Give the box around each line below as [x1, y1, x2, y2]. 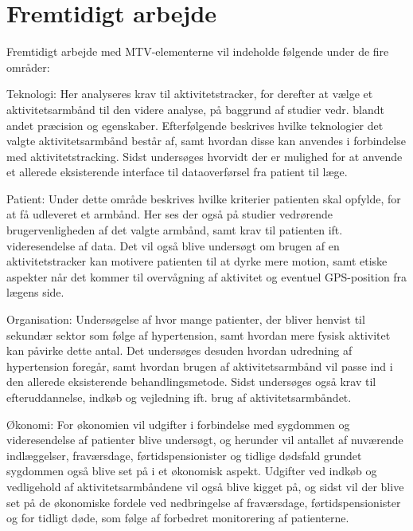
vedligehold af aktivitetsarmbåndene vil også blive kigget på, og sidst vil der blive [6, 478, 404, 494]
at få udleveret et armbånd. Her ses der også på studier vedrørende [6, 206, 333, 222]
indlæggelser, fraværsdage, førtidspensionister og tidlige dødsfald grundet [6, 446, 362, 463]
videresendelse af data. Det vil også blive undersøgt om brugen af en [6, 237, 340, 254]
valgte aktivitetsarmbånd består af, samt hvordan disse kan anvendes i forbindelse [6, 132, 406, 149]
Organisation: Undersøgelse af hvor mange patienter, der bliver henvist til [6, 311, 365, 328]
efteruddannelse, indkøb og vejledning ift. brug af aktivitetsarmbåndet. [6, 389, 352, 405]
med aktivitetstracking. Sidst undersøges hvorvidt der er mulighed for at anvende [6, 147, 403, 164]
